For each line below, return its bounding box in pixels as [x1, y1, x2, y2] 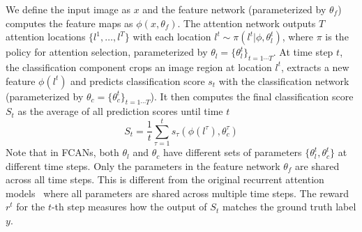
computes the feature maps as [6, 15, 133, 30]
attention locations [6, 29, 86, 44]
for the [16, 199, 45, 214]
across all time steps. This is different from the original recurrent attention [6, 172, 324, 187]
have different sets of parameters [163, 145, 302, 160]
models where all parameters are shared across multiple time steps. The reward [6, 185, 349, 200]
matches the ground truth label [222, 199, 356, 214]
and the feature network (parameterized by [142, 2, 326, 16]
